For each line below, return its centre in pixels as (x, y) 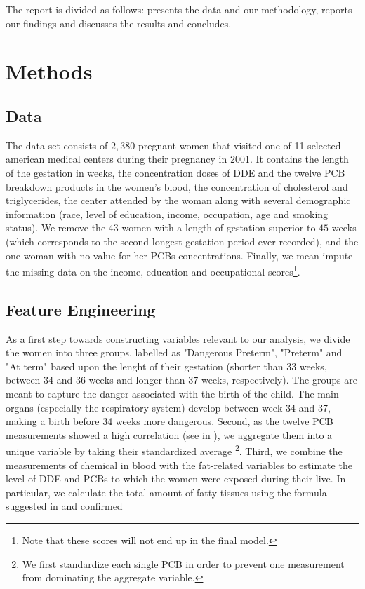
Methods (49, 71)
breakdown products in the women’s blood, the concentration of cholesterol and (177, 186)
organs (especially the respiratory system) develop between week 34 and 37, (168, 407)
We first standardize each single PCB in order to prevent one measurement (183, 563)
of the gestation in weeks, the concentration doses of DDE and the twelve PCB (175, 172)
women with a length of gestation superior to (219, 228)
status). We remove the (56, 228)
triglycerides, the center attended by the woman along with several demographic (178, 200)
